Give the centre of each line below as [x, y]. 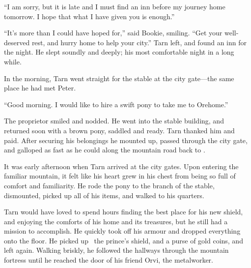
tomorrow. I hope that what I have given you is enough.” [89, 16]
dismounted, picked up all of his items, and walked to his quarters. [104, 195]
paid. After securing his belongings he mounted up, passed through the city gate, [126, 140]
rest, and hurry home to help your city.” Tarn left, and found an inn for [139, 42]
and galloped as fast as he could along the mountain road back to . [105, 150]
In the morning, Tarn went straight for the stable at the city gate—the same [119, 78]
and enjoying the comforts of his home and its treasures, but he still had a [116, 221]
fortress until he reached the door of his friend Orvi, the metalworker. [109, 260]
